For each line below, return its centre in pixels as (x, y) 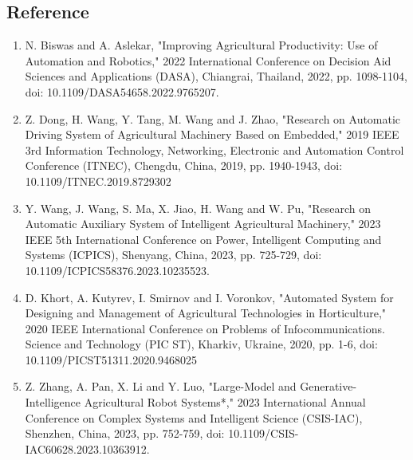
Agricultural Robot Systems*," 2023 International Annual (225, 402)
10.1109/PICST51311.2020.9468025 (111, 359)
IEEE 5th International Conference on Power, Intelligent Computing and (203, 239)
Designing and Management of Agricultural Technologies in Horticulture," (206, 313)
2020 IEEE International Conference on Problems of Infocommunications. (205, 328)
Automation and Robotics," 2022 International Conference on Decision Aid (208, 60)
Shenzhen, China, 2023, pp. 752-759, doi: (125, 433)
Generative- (328, 386)
